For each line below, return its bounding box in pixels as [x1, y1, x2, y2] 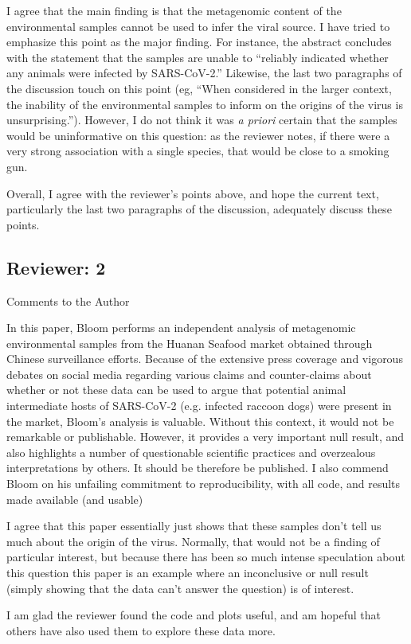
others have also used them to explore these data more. [6, 622, 276, 638]
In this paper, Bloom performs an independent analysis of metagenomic [6, 319, 356, 336]
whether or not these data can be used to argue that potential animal [6, 381, 346, 398]
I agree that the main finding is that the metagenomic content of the [6, 2, 342, 18]
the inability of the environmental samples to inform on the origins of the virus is [6, 96, 403, 112]
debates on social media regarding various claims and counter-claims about [6, 365, 372, 382]
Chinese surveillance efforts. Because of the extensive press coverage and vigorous [6, 350, 403, 367]
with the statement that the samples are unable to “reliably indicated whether [6, 49, 389, 65]
